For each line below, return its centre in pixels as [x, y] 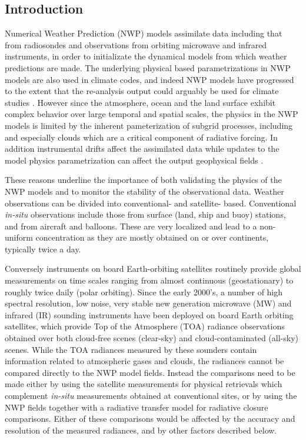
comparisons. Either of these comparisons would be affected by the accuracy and [150, 419]
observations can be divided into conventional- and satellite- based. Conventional [151, 203]
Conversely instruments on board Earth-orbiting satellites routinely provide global [153, 269]
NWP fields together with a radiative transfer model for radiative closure [137, 407]
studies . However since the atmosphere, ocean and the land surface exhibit [140, 102]
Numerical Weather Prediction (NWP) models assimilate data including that [144, 33]
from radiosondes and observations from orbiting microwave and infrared [136, 44]
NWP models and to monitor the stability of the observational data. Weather [144, 191]
